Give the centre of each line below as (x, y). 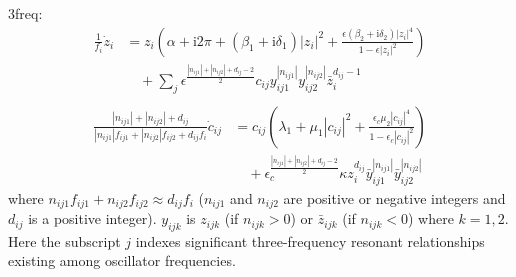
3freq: (25, 13)
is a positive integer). (92, 218)
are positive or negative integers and (394, 197)
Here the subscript (64, 240)
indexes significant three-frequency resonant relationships (310, 240)
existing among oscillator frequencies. (122, 260)
